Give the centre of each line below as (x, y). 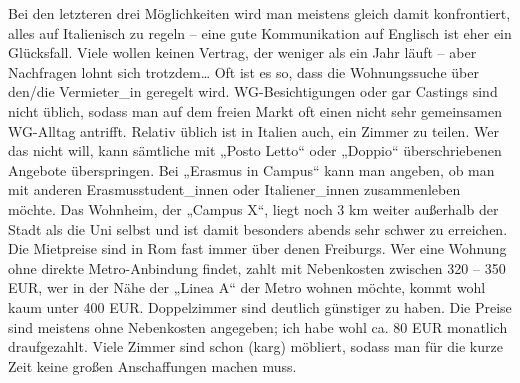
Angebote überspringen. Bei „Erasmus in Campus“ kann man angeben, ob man (251, 169)
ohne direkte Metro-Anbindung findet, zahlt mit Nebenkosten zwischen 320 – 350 (257, 267)
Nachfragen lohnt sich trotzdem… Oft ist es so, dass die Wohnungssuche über (243, 71)
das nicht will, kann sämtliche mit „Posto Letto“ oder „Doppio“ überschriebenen (255, 150)
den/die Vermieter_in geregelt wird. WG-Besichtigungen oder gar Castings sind (253, 91)
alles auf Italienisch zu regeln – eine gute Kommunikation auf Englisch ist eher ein (260, 32)
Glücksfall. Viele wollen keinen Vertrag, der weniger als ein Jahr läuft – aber (242, 52)
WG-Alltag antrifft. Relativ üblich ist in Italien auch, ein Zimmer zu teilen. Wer (253, 130)
